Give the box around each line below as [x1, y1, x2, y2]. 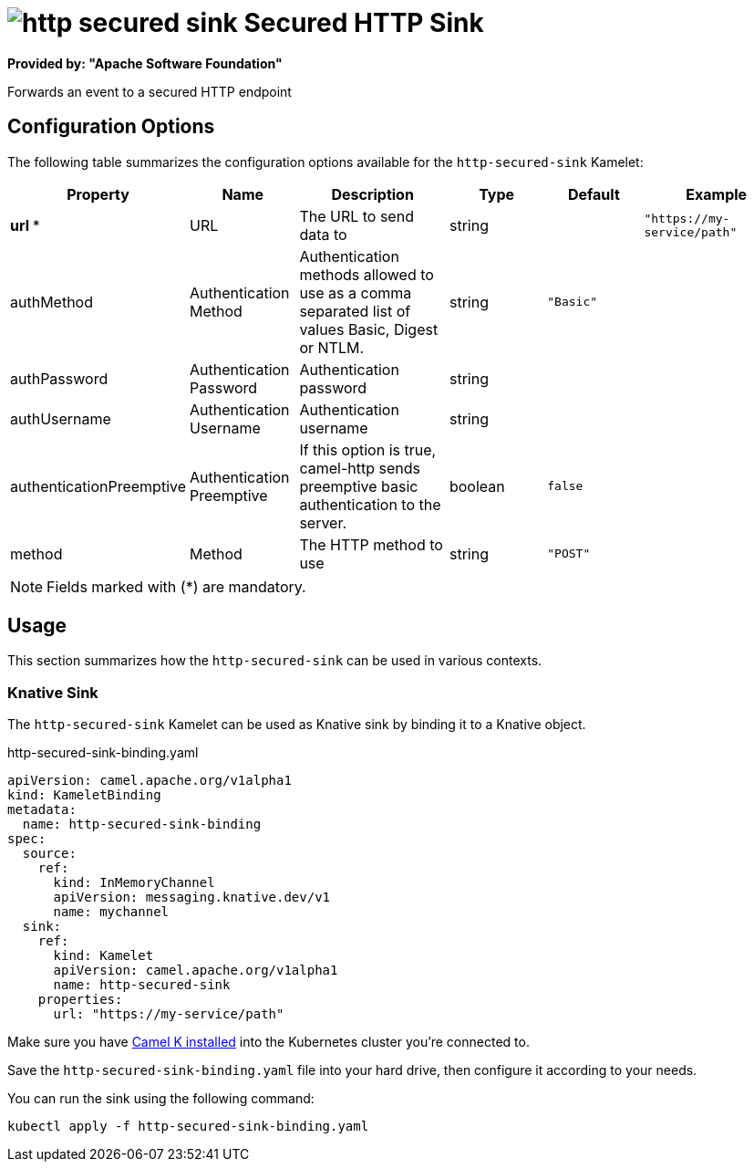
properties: [37, 992, 123, 1007]
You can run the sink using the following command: [7, 1091, 315, 1107]
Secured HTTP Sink [243, 7, 484, 38]
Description [331, 184, 414, 204]
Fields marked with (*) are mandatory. [46, 577, 306, 596]
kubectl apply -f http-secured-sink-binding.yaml [7, 1119, 369, 1134]
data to [299, 224, 347, 244]
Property [67, 184, 129, 204]
